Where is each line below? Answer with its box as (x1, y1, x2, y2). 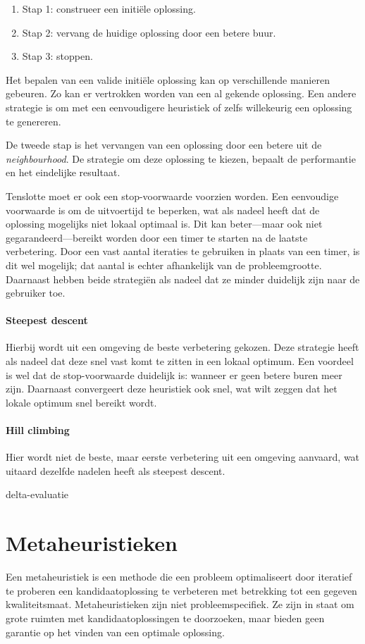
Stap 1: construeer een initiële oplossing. (22, 1, 196, 16)
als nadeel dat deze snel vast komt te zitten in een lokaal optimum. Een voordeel (6, 354, 354, 369)
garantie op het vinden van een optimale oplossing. (6, 624, 225, 639)
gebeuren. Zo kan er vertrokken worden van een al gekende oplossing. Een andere (6, 86, 357, 101)
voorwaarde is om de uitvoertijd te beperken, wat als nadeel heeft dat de (6, 202, 320, 217)
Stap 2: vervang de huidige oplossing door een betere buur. (22, 25, 276, 39)
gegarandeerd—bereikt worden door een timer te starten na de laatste (6, 230, 308, 244)
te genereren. (6, 113, 61, 128)
